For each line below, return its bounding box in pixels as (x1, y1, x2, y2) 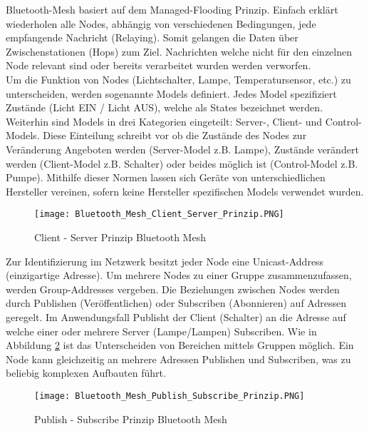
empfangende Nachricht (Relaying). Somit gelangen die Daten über (6, 30, 298, 45)
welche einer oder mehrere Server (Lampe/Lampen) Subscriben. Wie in (6, 323, 317, 338)
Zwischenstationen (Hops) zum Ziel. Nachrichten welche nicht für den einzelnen (6, 44, 352, 59)
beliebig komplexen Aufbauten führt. (6, 365, 166, 380)
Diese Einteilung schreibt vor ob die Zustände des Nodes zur (43, 128, 307, 143)
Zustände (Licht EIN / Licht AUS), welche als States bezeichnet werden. (6, 100, 323, 115)
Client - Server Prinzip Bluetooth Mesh (34, 229, 206, 244)
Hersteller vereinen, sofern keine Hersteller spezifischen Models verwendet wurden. (6, 183, 364, 198)
